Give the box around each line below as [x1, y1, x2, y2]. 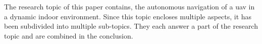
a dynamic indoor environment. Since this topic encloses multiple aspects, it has [4, 11, 252, 21]
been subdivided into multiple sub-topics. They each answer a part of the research [4, 21, 258, 31]
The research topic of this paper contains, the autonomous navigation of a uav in [4, 1, 255, 11]
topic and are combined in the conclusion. [4, 30, 133, 41]
